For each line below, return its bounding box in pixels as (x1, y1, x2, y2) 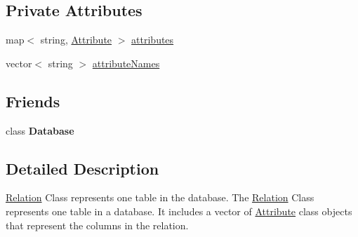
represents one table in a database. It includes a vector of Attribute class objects (6, 203, 352, 218)
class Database (6, 123, 74, 137)
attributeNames (92, 55, 160, 70)
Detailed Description (6, 157, 159, 179)
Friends (6, 90, 60, 111)
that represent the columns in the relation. (6, 217, 189, 232)
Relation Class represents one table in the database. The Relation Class (6, 190, 314, 205)
